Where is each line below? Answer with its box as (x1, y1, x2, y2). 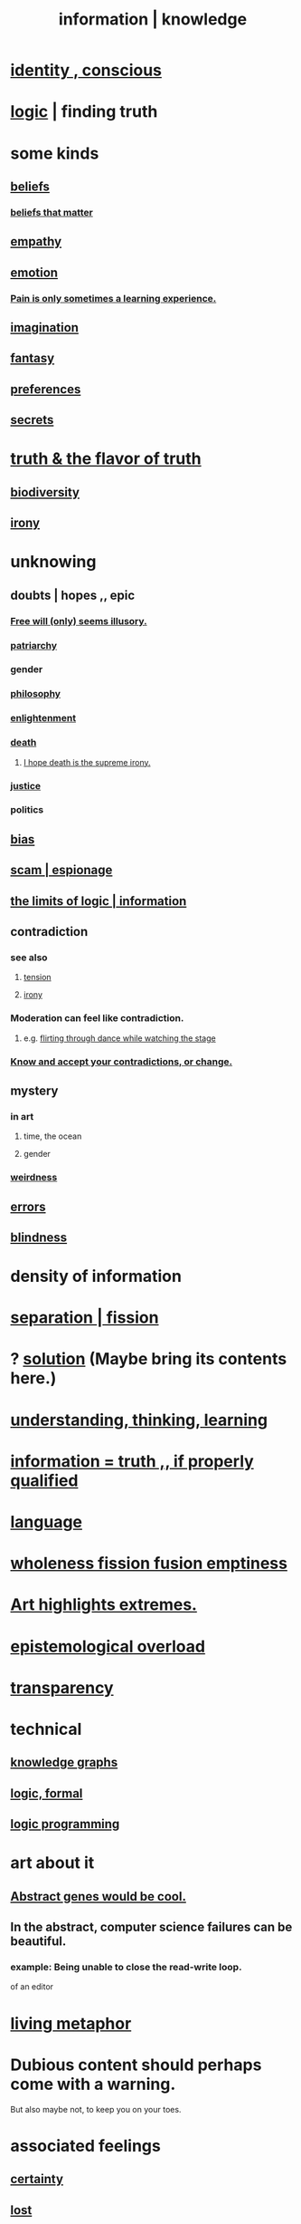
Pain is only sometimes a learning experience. (10, 292, 217, 304)
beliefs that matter (10, 206, 93, 218)
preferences (10, 381, 81, 397)
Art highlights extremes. (10, 1594, 198, 1615)
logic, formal (10, 1786, 83, 1801)
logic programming (10, 1816, 120, 1832)
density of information (10, 1266, 182, 1286)
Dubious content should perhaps (10, 2055, 262, 2075)
